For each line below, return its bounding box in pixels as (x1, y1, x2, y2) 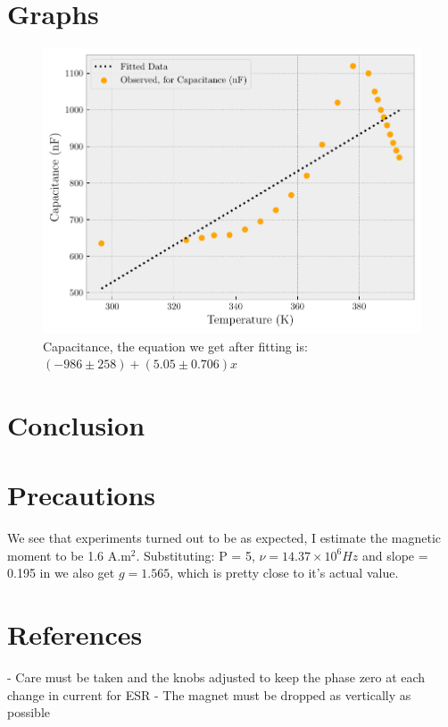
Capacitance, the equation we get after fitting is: (43, 336, 308, 355)
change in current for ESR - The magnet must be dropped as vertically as (7, 685, 411, 704)
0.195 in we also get (7, 563, 115, 582)
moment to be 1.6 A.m (7, 545, 131, 564)
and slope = (362, 545, 428, 564)
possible (7, 703, 50, 722)
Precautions (7, 477, 156, 513)
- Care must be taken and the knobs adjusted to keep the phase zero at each (7, 668, 426, 687)
